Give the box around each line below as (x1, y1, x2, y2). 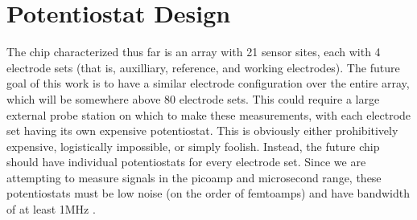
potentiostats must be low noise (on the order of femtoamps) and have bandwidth (6, 185, 410, 202)
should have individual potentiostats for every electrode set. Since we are (6, 153, 366, 170)
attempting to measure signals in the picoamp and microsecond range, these (6, 169, 382, 185)
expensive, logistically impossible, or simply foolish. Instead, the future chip (6, 137, 380, 154)
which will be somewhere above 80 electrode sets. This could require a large (6, 90, 380, 107)
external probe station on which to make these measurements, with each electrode (6, 106, 411, 123)
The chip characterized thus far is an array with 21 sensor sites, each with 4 (6, 43, 381, 60)
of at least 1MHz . (6, 201, 96, 218)
